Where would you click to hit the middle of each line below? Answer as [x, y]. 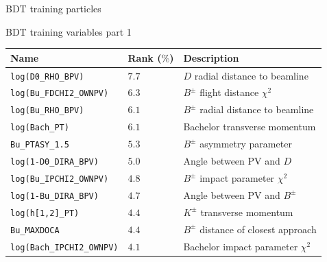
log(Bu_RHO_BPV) [47, 111]
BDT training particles [53, 8]
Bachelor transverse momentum [250, 127]
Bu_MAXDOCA [35, 230]
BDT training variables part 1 [69, 31]
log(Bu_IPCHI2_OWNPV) [60, 179]
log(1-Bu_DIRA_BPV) [54, 196]
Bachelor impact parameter [241, 246]
